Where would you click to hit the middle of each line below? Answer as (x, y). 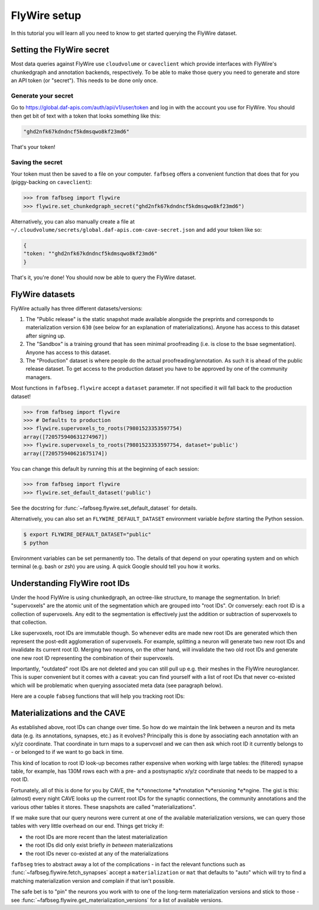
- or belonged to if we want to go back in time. (67, 752)
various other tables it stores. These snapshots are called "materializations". (103, 807)
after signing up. (46, 336)
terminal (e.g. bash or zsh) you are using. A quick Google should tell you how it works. (116, 566)
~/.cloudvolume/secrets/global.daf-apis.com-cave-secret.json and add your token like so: (136, 230)
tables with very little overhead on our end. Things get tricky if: (87, 826)
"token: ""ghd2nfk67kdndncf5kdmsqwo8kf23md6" (90, 254)
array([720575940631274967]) (66, 437)
